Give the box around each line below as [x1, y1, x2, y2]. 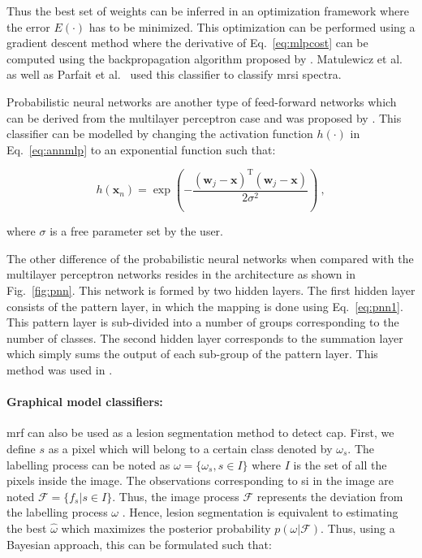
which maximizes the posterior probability [61, 519, 271, 536]
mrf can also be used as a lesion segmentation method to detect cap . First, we [6, 424, 394, 441]
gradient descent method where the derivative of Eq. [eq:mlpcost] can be [6, 34, 368, 51]
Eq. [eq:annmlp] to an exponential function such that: [6, 141, 276, 158]
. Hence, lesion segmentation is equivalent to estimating [122, 504, 398, 521]
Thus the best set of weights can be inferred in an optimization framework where [6, 2, 409, 19]
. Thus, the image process [112, 487, 239, 504]
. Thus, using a [321, 519, 395, 536]
